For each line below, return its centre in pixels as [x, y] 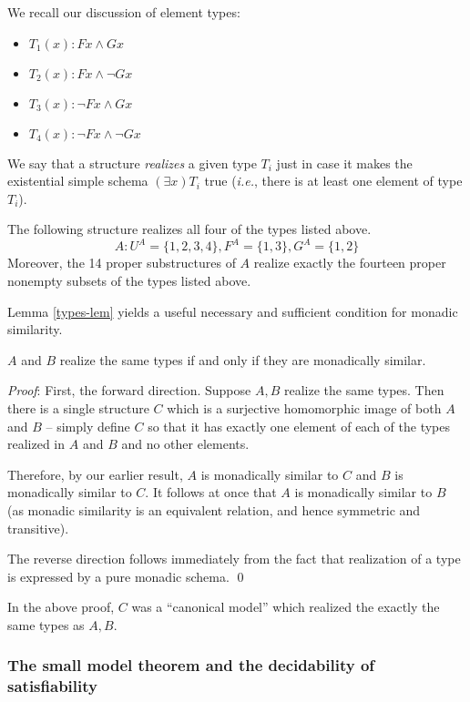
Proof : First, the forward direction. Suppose [129, 390]
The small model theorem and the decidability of [191, 665]
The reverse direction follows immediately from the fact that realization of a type [234, 559]
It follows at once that [215, 492]
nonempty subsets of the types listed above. [129, 281]
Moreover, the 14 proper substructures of [122, 263]
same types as [46, 624]
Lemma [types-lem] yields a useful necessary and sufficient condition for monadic [233, 311]
